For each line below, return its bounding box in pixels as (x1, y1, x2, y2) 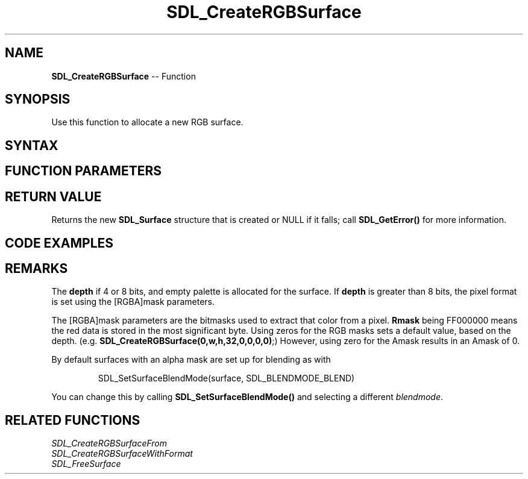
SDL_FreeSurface (51, 459, 121, 469)
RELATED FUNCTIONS (5, 412, 140, 428)
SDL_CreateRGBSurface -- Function (51, 70, 196, 81)
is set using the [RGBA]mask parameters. (51, 296, 215, 307)
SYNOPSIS (5, 92, 71, 107)
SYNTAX (5, 137, 58, 153)
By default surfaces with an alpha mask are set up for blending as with (51, 354, 331, 365)
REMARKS (5, 260, 68, 276)
